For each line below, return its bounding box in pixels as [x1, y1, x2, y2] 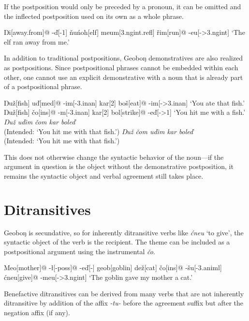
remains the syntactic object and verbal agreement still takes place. [4, 170, 204, 181]
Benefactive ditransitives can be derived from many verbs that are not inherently [4, 288, 244, 298]
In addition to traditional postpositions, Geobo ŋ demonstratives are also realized [4, 53, 243, 63]
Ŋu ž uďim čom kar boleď [4, 116, 75, 126]
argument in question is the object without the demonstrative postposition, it [4, 161, 234, 171]
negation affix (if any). [4, 307, 70, 317]
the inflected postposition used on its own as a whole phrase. [4, 11, 184, 21]
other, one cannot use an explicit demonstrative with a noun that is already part [4, 72, 243, 82]
